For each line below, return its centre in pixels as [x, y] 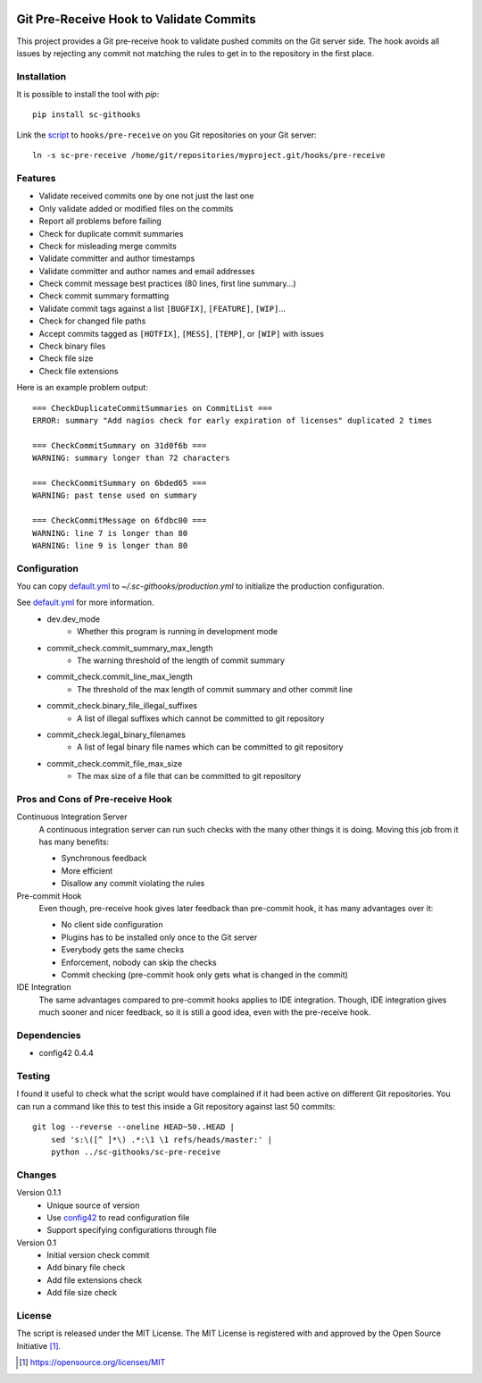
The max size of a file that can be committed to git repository [189, 776]
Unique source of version [93, 1205]
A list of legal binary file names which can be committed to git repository [210, 747]
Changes [37, 1175]
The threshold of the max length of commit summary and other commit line [215, 689]
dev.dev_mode [74, 619]
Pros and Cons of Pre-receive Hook [95, 799]
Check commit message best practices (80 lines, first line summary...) [167, 284]
